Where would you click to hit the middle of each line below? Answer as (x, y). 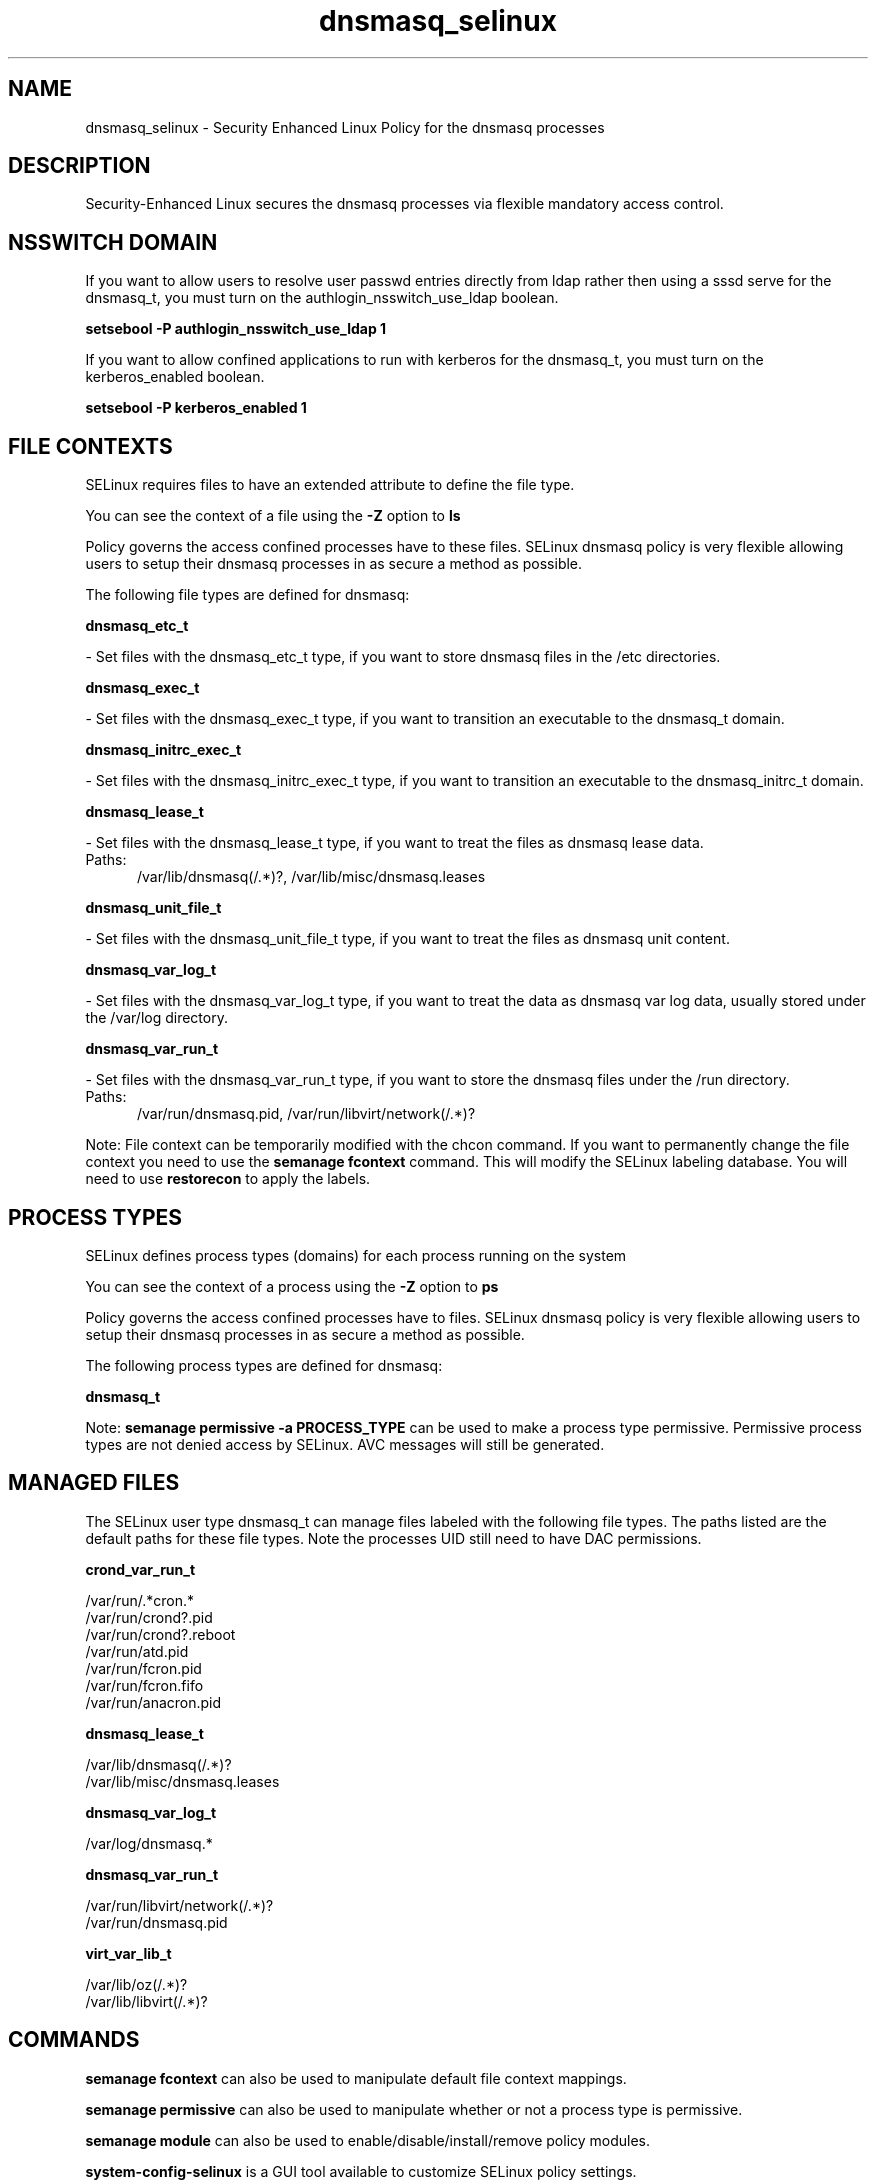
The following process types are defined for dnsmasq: (264, 1365)
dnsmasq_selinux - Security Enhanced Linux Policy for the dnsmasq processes (345, 127)
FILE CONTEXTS (90, 446)
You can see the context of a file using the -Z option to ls (273, 516)
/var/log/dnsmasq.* (149, 1843)
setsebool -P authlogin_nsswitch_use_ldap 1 (236, 329)
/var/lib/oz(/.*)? (136, 1984)
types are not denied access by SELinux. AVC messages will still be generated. (345, 1444)
